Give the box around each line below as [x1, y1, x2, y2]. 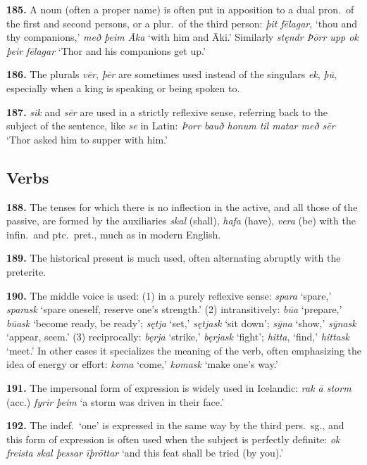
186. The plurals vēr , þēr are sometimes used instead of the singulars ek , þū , [6, 67, 337, 82]
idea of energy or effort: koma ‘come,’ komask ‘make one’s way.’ [6, 357, 278, 371]
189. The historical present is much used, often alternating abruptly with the [6, 250, 341, 265]
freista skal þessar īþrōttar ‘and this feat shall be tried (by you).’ [6, 445, 284, 460]
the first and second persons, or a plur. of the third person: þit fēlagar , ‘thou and [6, 15, 357, 30]
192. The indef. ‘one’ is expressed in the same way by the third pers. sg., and [6, 418, 344, 433]
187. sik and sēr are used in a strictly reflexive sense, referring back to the [6, 104, 328, 119]
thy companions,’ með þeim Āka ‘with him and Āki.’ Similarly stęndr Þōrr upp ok [6, 30, 359, 44]
